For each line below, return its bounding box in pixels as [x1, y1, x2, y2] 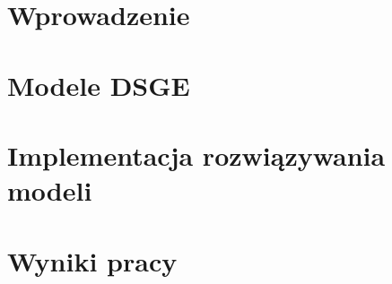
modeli [7, 172, 92, 209]
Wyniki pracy [7, 242, 178, 279]
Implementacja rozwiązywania [7, 136, 386, 173]
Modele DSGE [7, 66, 190, 103]
